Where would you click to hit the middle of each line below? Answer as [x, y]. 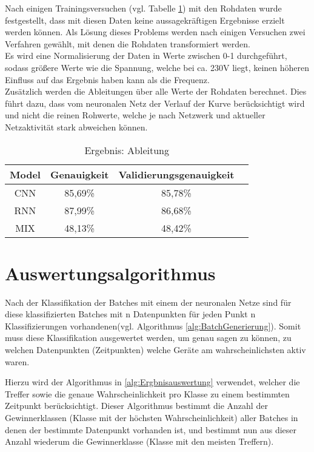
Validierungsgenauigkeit [176, 174]
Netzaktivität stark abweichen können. [76, 126]
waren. [17, 361]
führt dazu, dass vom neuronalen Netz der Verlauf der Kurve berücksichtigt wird [155, 103]
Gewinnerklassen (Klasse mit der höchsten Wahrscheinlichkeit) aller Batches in [152, 417]
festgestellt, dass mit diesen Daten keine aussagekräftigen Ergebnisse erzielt [145, 20]
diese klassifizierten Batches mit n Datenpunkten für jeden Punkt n [130, 314]
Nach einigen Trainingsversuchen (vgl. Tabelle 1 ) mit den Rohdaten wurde [143, 8]
